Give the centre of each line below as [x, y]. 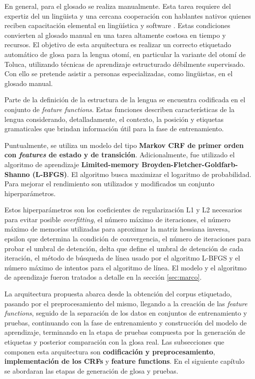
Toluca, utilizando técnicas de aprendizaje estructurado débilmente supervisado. [125, 64]
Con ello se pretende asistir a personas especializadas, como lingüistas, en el [119, 73]
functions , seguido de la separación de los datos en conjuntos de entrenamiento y [126, 313]
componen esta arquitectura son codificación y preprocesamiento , [110, 351]
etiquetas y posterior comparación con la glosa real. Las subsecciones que [114, 342]
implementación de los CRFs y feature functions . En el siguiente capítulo [125, 361]
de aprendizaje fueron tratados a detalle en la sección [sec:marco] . [103, 277]
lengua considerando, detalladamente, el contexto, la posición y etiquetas [114, 119]
